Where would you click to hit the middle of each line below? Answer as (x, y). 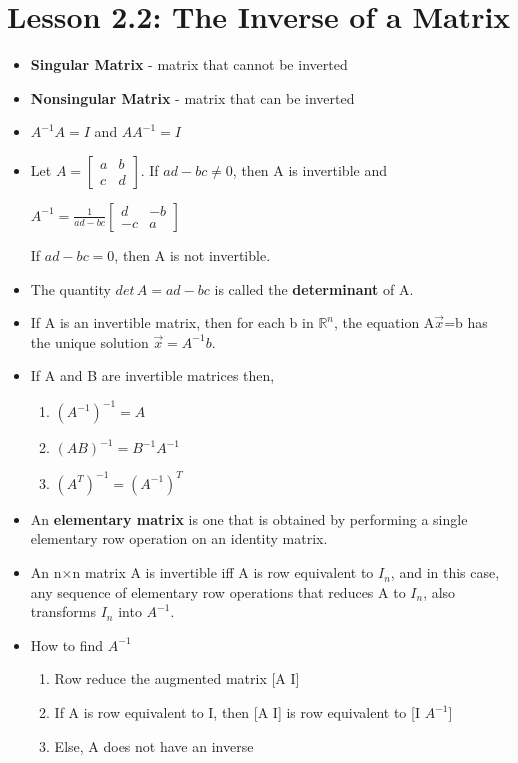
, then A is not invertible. (192, 254)
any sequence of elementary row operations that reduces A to (218, 591)
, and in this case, (445, 572)
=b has (466, 322)
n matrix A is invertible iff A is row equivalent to (223, 572)
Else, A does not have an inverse (154, 745)
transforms (63, 611)
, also (439, 591)
